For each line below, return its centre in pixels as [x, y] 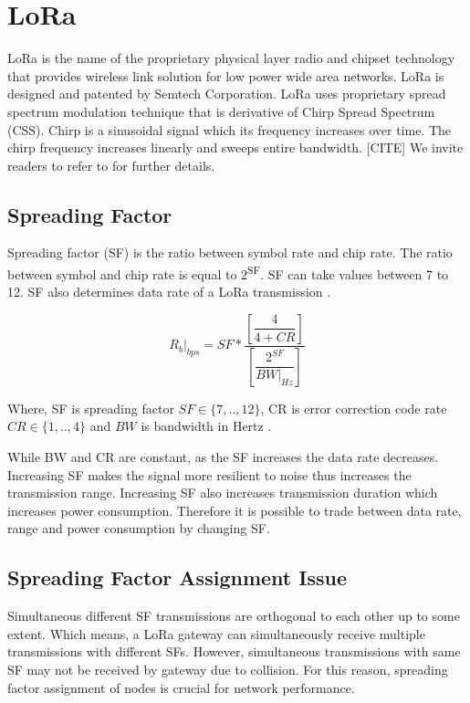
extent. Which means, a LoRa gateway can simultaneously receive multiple [216, 633]
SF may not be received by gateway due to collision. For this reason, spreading [228, 669]
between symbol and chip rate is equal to [122, 273]
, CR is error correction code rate [354, 408]
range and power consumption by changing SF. [139, 528]
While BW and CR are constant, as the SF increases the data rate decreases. [223, 456]
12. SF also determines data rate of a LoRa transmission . [169, 292]
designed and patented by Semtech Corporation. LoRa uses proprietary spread [227, 94]
